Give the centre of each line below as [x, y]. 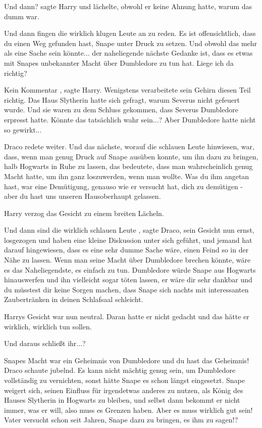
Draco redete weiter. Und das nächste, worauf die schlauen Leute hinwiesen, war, [129, 146]
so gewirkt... [23, 129]
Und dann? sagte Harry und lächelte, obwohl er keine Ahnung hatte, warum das [128, 6]
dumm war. [22, 16]
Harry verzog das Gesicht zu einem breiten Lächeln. [84, 213]
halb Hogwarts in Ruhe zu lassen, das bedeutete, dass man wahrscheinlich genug [128, 166]
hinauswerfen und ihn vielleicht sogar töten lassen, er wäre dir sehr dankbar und [128, 280]
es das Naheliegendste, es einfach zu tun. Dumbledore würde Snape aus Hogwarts [130, 269]
